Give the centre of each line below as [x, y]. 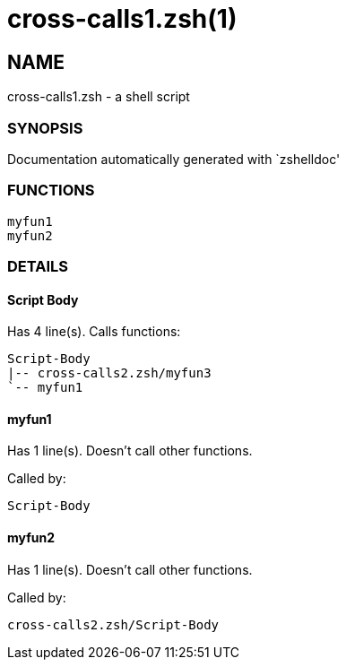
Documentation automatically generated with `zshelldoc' [174, 159]
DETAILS [38, 267]
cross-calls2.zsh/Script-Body [113, 624]
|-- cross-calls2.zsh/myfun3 [109, 373]
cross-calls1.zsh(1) [122, 19]
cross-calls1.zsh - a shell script [99, 97]
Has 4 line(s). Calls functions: [94, 332]
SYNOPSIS [45, 128]
